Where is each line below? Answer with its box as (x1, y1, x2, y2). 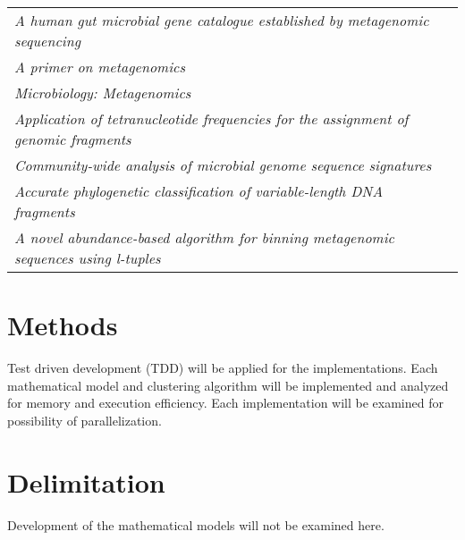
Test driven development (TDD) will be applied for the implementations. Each (7, 359, 438, 377)
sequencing (14, 30, 81, 51)
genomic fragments (14, 129, 131, 149)
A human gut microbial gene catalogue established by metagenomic (14, 10, 429, 30)
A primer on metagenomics (14, 56, 186, 77)
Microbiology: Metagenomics (14, 82, 191, 103)
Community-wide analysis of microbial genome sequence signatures (14, 155, 432, 175)
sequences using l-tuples (14, 248, 161, 268)
